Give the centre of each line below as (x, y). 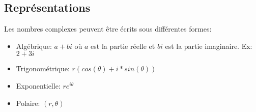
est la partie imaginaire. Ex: (209, 46)
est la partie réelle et (123, 46)
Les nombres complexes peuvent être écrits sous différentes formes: (108, 29)
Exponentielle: (38, 85)
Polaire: (28, 103)
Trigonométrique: (43, 68)
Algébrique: (34, 46)
